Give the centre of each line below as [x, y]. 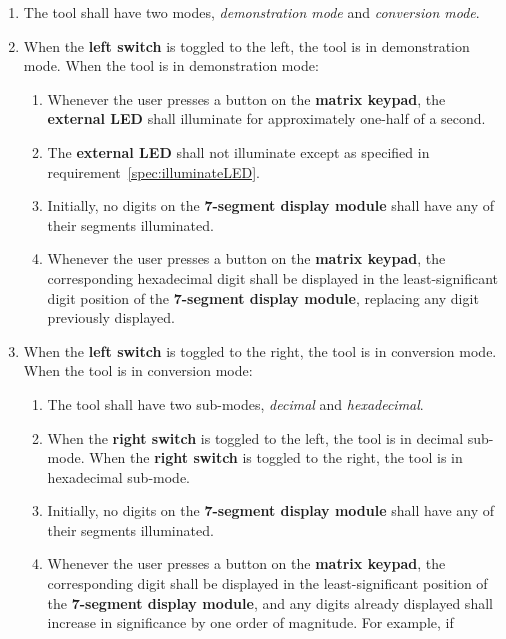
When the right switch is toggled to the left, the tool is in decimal [255, 437]
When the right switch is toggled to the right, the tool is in [276, 457]
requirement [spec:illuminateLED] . [153, 171]
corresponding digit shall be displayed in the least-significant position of [267, 583]
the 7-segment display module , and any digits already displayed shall [270, 602]
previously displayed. [111, 317]
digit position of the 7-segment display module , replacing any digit [263, 297]
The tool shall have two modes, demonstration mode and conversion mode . [251, 12]
